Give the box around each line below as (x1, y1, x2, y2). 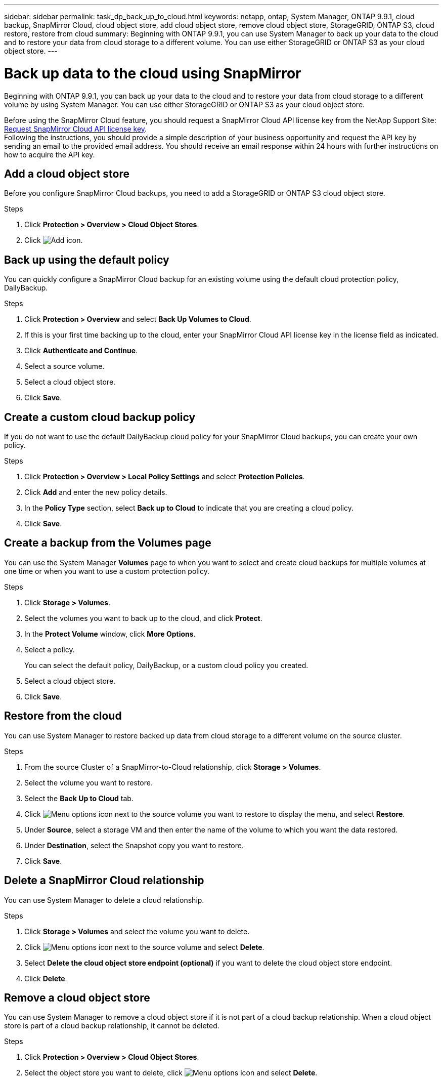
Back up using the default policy (4, 253, 169, 266)
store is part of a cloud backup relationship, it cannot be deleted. (4, 1021, 219, 1030)
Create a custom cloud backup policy (4, 410, 196, 424)
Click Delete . (24, 974, 67, 983)
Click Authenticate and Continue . (24, 346, 138, 355)
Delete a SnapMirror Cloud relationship (4, 874, 204, 887)
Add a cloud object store (4, 167, 130, 180)
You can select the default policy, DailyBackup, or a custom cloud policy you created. (24, 660, 308, 670)
